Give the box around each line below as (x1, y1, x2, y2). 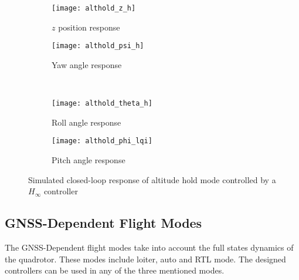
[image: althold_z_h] (52, 4, 136, 12)
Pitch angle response (52, 154, 125, 166)
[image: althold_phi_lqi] (52, 137, 152, 146)
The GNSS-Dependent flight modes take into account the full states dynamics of (5, 241, 294, 253)
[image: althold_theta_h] (52, 99, 152, 108)
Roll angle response (52, 116, 121, 128)
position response (58, 21, 120, 33)
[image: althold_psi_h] (52, 42, 144, 50)
